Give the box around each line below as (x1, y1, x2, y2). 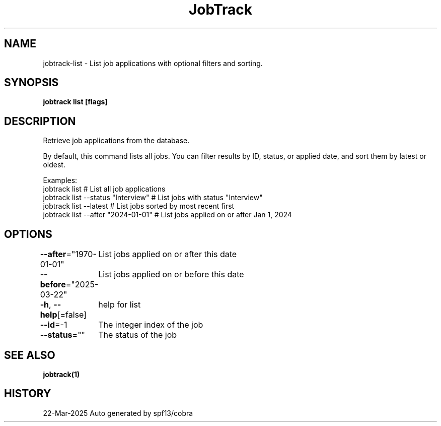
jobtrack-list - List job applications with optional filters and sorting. (43, 58, 263, 68)
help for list (98, 299, 141, 310)
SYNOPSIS (4, 76, 59, 89)
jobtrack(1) (43, 370, 80, 379)
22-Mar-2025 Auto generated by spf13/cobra (43, 408, 193, 417)
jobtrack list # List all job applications (43, 185, 166, 194)
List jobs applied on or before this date (98, 269, 244, 280)
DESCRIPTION (4, 114, 76, 128)
